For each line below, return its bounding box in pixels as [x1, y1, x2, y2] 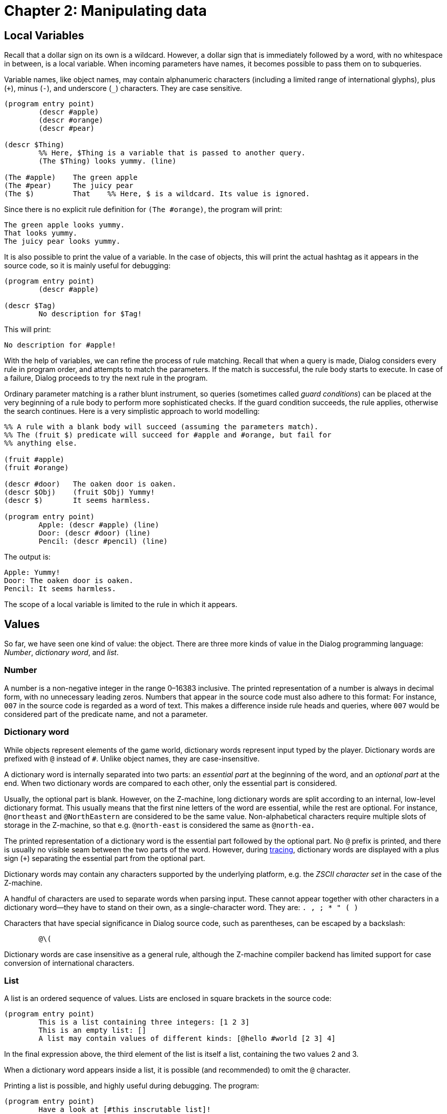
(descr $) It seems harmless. [4, 496, 151, 505]
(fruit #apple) [4, 455, 65, 464]
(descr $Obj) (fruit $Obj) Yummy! [4, 488, 155, 497]
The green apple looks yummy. [4, 221, 125, 229]
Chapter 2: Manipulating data [4, 2, 207, 19]
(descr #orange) [38, 116, 103, 125]
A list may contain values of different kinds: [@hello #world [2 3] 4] [38, 1034, 336, 1043]
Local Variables [4, 29, 84, 42]
